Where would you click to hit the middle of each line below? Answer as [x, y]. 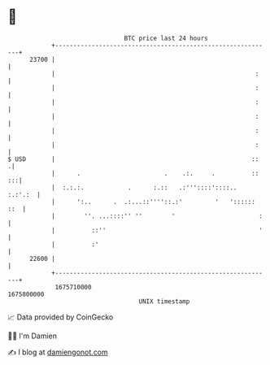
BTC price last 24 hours [166, 38]
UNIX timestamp [164, 301]
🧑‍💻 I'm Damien [33, 336]
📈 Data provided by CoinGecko [61, 317]
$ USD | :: [133, 159]
